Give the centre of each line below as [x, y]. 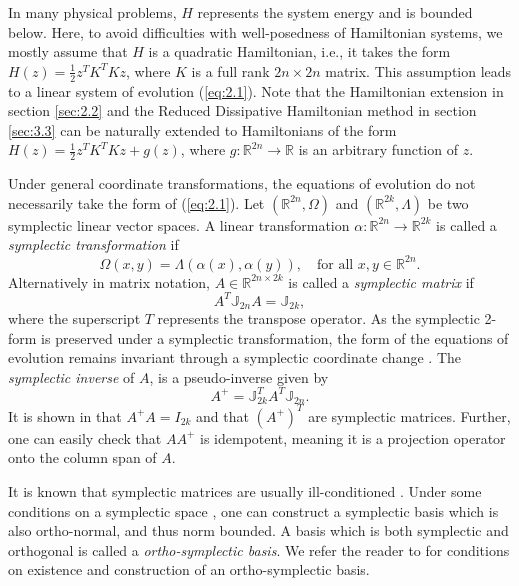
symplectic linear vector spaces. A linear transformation [179, 224]
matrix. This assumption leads [418, 70]
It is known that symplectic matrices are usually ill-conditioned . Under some [245, 491]
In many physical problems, [92, 12]
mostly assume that [68, 51]
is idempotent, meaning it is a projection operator [353, 437]
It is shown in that [65, 415]
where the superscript [74, 318]
